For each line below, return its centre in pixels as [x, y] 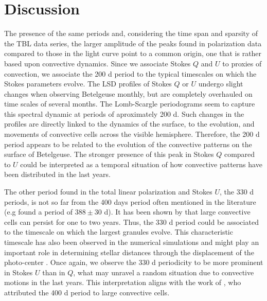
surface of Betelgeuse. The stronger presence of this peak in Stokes [109, 154]
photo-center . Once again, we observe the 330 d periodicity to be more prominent [134, 262]
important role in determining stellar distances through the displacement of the [129, 252]
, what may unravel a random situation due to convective [164, 272]
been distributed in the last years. [57, 174]
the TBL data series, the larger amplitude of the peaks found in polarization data [133, 43]
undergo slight [221, 84]
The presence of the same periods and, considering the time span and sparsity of [131, 33]
